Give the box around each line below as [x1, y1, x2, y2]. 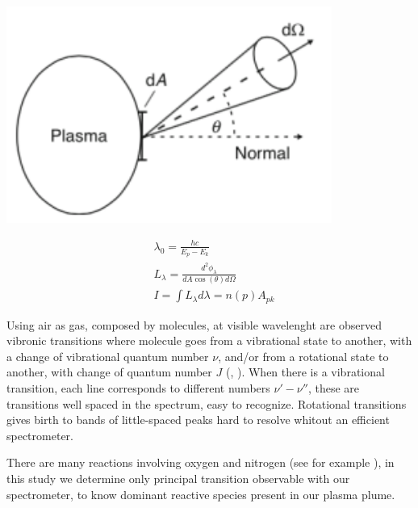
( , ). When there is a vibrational [225, 363, 385, 380]
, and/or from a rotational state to [218, 347, 389, 364]
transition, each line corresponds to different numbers [6, 380, 270, 397]
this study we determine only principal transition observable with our [6, 470, 350, 487]
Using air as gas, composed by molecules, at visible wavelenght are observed [6, 316, 382, 333]
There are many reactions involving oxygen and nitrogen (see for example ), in [6, 454, 395, 471]
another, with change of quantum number [6, 363, 212, 380]
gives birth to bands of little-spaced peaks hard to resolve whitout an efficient [6, 411, 390, 428]
